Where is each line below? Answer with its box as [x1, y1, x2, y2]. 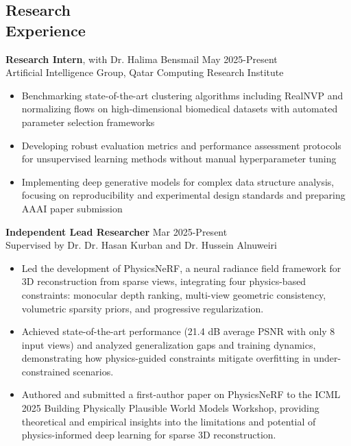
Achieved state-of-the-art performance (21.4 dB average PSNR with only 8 [21, 324, 335, 338]
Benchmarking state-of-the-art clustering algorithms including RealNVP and [21, 88, 343, 102]
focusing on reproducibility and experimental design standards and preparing [21, 188, 346, 202]
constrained [21, 364, 70, 378]
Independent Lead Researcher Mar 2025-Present [5, 224, 228, 238]
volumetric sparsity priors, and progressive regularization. [21, 301, 264, 315]
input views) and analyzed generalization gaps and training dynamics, [21, 337, 316, 351]
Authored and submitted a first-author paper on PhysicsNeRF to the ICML [21, 387, 341, 401]
